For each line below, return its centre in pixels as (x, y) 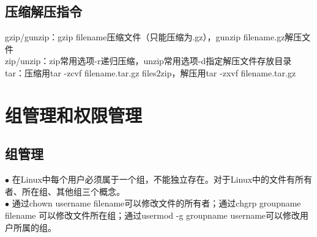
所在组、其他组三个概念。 (73, 191)
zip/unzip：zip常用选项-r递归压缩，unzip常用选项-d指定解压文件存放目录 (148, 61)
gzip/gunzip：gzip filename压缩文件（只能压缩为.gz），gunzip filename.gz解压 (154, 37)
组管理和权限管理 (74, 115)
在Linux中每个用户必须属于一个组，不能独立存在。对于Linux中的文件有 (154, 179)
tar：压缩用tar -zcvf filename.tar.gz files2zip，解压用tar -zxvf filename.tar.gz (151, 72)
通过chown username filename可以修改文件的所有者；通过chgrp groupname (156, 203)
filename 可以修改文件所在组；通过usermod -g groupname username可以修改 (153, 215)
